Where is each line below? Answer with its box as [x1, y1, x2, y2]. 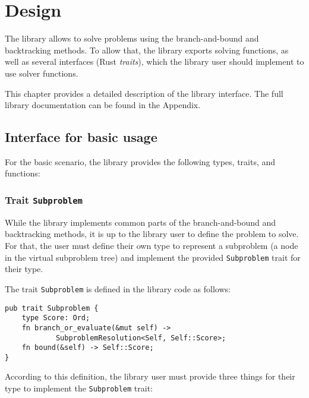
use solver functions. [5, 67, 78, 79]
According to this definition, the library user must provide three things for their [5, 370, 295, 383]
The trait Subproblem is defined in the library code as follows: [5, 282, 231, 295]
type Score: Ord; [21, 314, 90, 323]
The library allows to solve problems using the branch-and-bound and [5, 32, 259, 45]
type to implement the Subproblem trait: [5, 382, 153, 394]
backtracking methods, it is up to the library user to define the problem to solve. [5, 228, 299, 240]
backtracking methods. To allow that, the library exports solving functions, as [5, 43, 289, 56]
